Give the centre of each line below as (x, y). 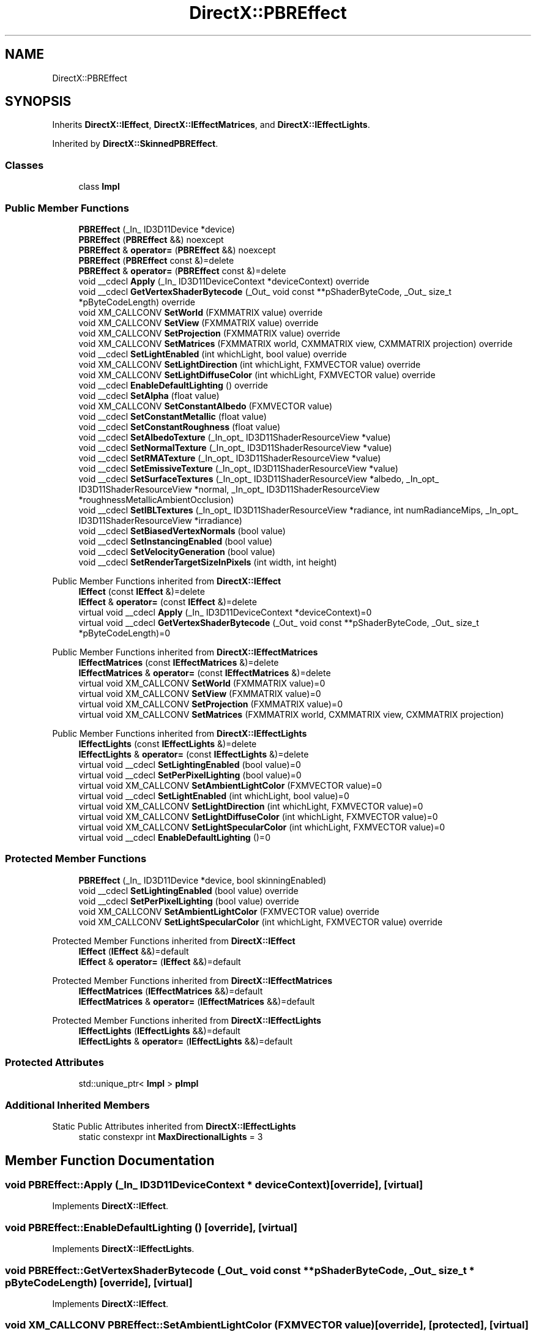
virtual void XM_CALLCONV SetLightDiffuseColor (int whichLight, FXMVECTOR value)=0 (258, 816)
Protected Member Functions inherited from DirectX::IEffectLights (187, 1020)
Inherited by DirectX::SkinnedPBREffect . (135, 144)
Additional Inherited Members (77, 1105)
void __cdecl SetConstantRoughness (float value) (180, 427)
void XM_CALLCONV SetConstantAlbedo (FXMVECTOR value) (206, 406)
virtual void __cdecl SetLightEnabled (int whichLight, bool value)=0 (214, 796)
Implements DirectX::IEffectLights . (123, 1249)
